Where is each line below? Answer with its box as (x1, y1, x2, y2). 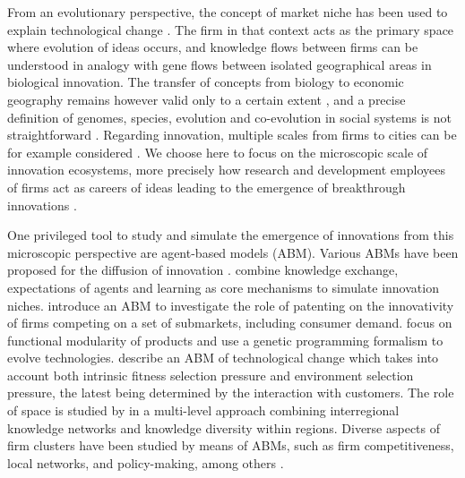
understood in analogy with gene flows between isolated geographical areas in (7, 55, 432, 73)
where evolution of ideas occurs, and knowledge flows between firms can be (7, 38, 418, 56)
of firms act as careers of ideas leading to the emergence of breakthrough (7, 177, 406, 196)
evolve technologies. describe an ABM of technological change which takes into (7, 348, 439, 367)
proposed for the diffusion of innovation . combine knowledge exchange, (7, 260, 399, 279)
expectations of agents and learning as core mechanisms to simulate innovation (7, 277, 439, 296)
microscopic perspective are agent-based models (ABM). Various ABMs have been (7, 243, 459, 261)
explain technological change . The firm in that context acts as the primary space (7, 20, 454, 38)
